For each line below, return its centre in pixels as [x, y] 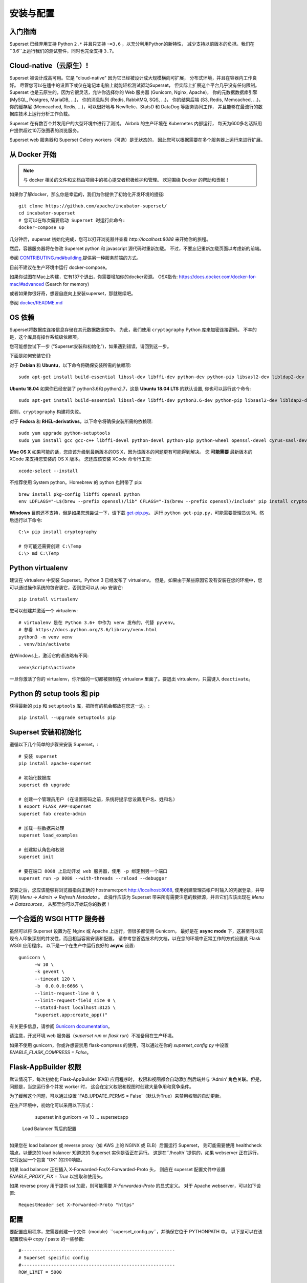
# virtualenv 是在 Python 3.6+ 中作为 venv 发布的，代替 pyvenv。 [98, 623]
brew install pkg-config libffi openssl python [79, 494]
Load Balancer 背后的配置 [49, 1129]
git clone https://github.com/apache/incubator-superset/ [93, 206]
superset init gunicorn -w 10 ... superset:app [82, 1117]
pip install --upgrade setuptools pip [67, 718]
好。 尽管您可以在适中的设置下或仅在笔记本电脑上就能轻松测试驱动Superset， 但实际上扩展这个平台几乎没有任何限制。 [135, 85]
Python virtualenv [39, 568]
